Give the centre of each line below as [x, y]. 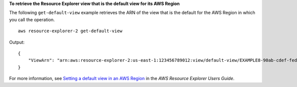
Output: [17, 42]
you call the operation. [32, 19]
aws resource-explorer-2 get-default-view [70, 31]
